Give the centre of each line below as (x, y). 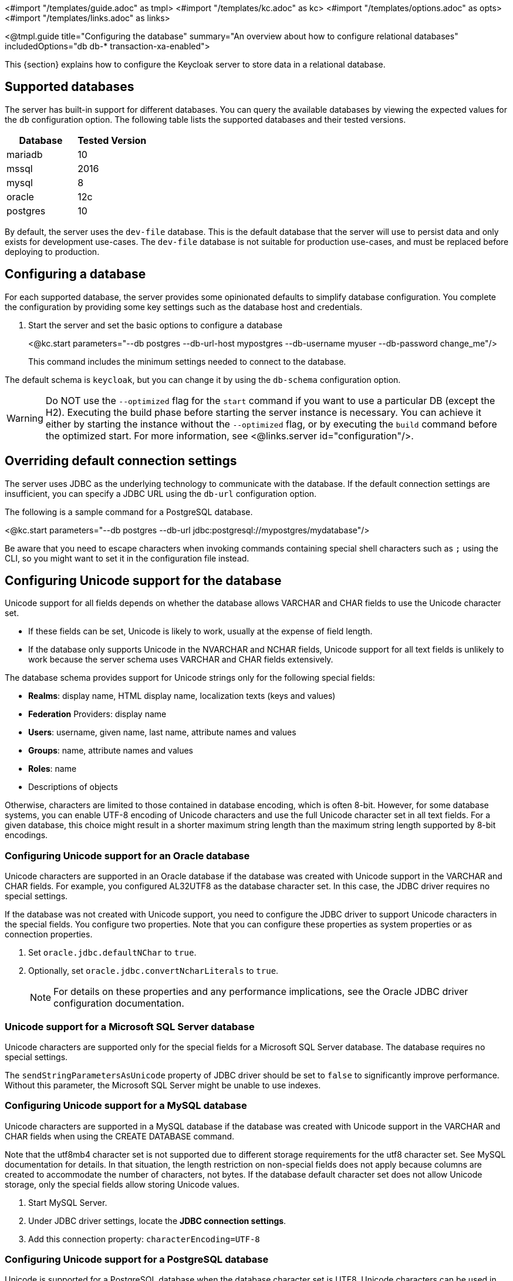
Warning (25, 418)
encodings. (26, 835)
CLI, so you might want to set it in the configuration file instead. (127, 558)
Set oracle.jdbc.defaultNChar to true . (112, 953)
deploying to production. (52, 251)
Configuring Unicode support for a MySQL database (126, 1106)
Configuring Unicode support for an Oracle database (127, 855)
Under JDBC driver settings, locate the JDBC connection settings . (157, 1221)
